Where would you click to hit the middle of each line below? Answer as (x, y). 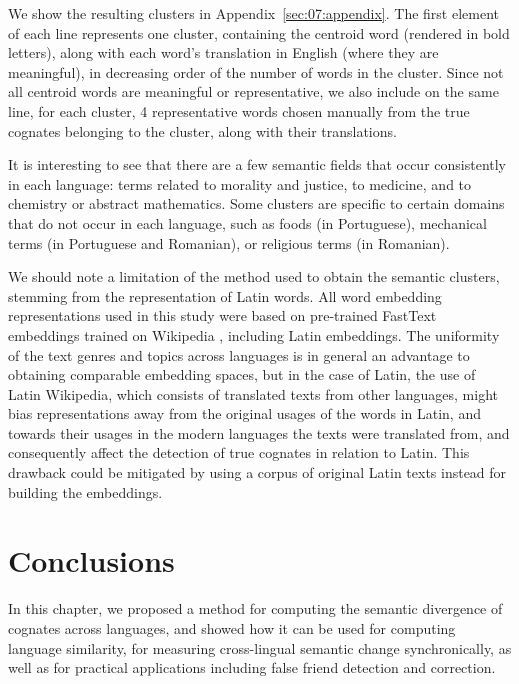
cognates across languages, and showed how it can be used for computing (232, 627)
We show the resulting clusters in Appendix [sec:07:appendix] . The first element (253, 13)
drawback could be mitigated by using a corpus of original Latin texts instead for (257, 472)
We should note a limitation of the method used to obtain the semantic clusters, (254, 276)
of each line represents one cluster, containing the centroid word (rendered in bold (259, 32)
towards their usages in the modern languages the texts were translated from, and (259, 432)
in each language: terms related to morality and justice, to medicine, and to (240, 183)
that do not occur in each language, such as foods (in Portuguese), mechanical (247, 222)
